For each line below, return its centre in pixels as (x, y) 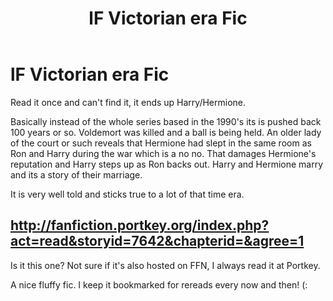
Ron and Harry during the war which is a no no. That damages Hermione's (163, 153)
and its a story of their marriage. (76, 174)
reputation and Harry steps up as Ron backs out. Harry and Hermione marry (167, 164)
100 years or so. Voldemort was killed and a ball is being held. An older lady (166, 132)
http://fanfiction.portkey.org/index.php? (140, 225)
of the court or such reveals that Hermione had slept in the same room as (161, 143)
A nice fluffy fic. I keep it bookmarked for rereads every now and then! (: (159, 284)
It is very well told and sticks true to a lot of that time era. (127, 194)
